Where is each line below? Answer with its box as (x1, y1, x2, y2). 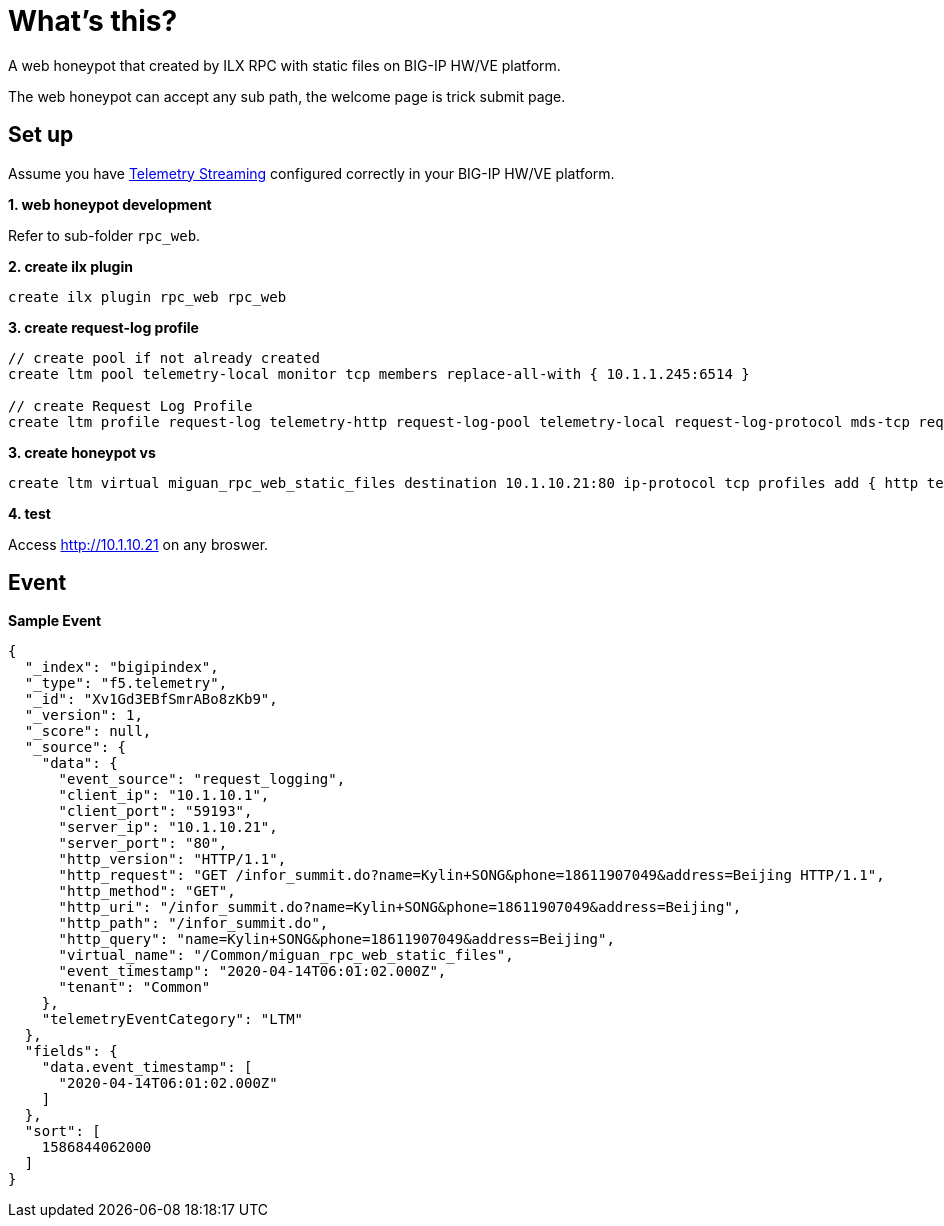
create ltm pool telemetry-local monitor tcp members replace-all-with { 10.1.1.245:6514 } (8, 365, 750, 382)
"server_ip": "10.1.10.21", (58, 819, 278, 836)
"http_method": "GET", (58, 883, 236, 900)
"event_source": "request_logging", (58, 771, 346, 788)
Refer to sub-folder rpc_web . (8, 226, 201, 244)
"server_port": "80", (58, 835, 228, 852)
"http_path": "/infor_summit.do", (58, 915, 329, 932)
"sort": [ (24, 1123, 101, 1140)
